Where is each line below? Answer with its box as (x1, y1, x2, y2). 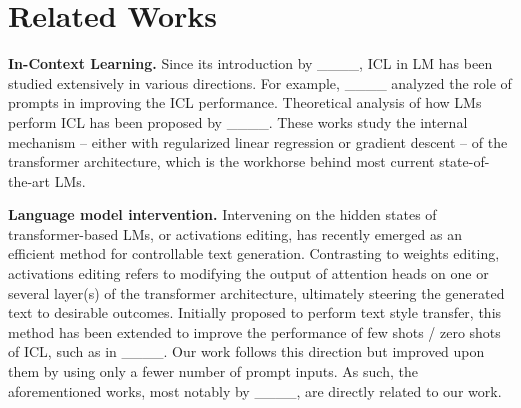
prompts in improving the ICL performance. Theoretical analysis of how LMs (8, 92, 482, 113)
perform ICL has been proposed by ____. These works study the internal (8, 111, 468, 132)
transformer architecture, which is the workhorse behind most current (8, 151, 435, 172)
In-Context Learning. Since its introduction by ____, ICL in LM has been (8, 53, 493, 74)
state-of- (439, 151, 490, 172)
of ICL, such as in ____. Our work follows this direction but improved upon (8, 341, 485, 362)
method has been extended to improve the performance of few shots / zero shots (8, 321, 501, 342)
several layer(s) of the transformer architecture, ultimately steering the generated (8, 282, 505, 303)
